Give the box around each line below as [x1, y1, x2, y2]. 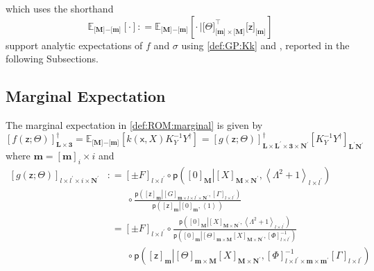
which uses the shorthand [6, 1, 114, 15]
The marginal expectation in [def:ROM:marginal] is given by [6, 117, 263, 132]
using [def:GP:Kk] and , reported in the [181, 37, 350, 52]
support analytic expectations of [6, 37, 143, 52]
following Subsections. [6, 51, 99, 66]
